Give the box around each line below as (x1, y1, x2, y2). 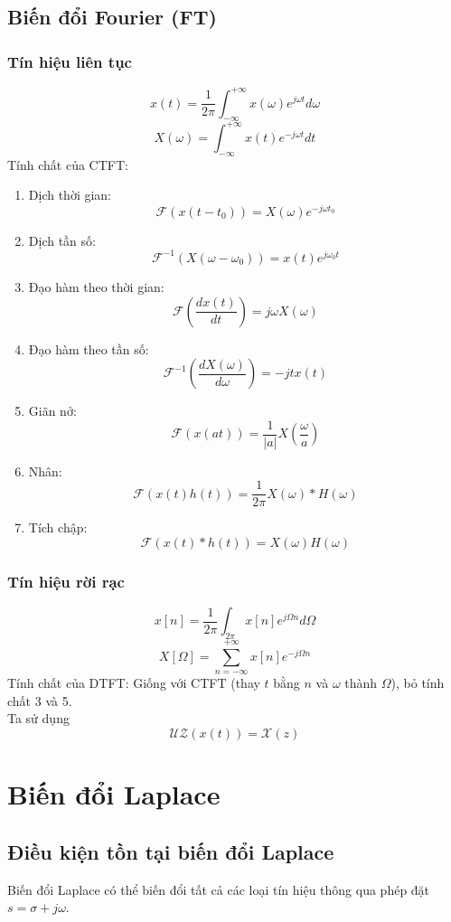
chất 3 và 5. (7, 691, 72, 710)
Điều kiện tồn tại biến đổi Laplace (7, 837, 334, 865)
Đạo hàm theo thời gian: (28, 277, 164, 296)
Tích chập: (28, 518, 88, 537)
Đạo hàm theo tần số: (28, 339, 149, 358)
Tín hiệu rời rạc (7, 569, 125, 592)
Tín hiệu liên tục (7, 50, 132, 72)
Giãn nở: (28, 401, 77, 420)
